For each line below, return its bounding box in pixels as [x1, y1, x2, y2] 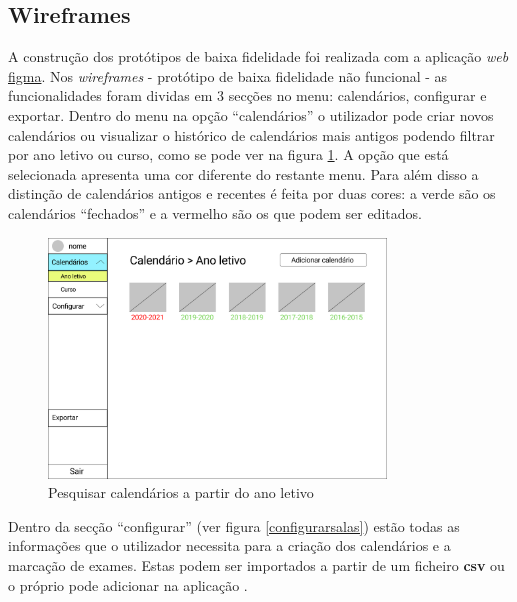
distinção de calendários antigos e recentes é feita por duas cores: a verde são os [8, 183, 496, 204]
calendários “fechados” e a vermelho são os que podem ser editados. [8, 202, 422, 223]
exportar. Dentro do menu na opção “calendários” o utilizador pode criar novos [8, 104, 494, 125]
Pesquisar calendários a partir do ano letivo [48, 482, 314, 503]
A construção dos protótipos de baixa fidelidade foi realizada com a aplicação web [8, 46, 509, 67]
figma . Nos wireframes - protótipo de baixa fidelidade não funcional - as [8, 65, 448, 86]
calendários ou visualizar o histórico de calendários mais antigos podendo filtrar [8, 124, 495, 145]
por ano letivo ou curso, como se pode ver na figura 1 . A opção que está [8, 144, 449, 165]
